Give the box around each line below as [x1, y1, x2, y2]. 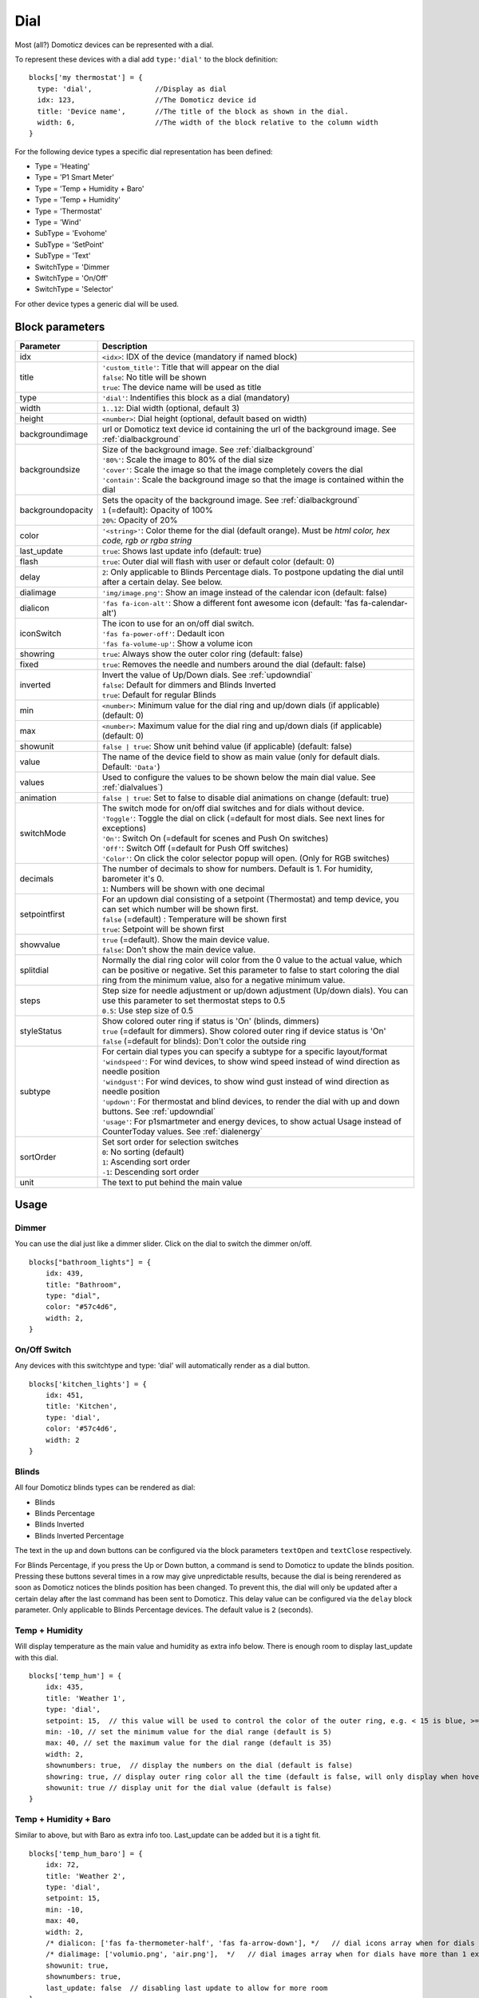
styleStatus [19, 1025, 62, 1037]
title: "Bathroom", [45, 1280, 122, 1289]
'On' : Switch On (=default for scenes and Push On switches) [101, 832, 329, 843]
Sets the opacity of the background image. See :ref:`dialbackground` [101, 494, 360, 505]
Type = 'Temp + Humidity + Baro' [34, 184, 144, 193]
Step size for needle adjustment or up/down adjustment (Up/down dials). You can [101, 985, 409, 996]
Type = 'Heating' [34, 161, 90, 171]
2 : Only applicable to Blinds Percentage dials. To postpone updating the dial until [101, 566, 404, 577]
